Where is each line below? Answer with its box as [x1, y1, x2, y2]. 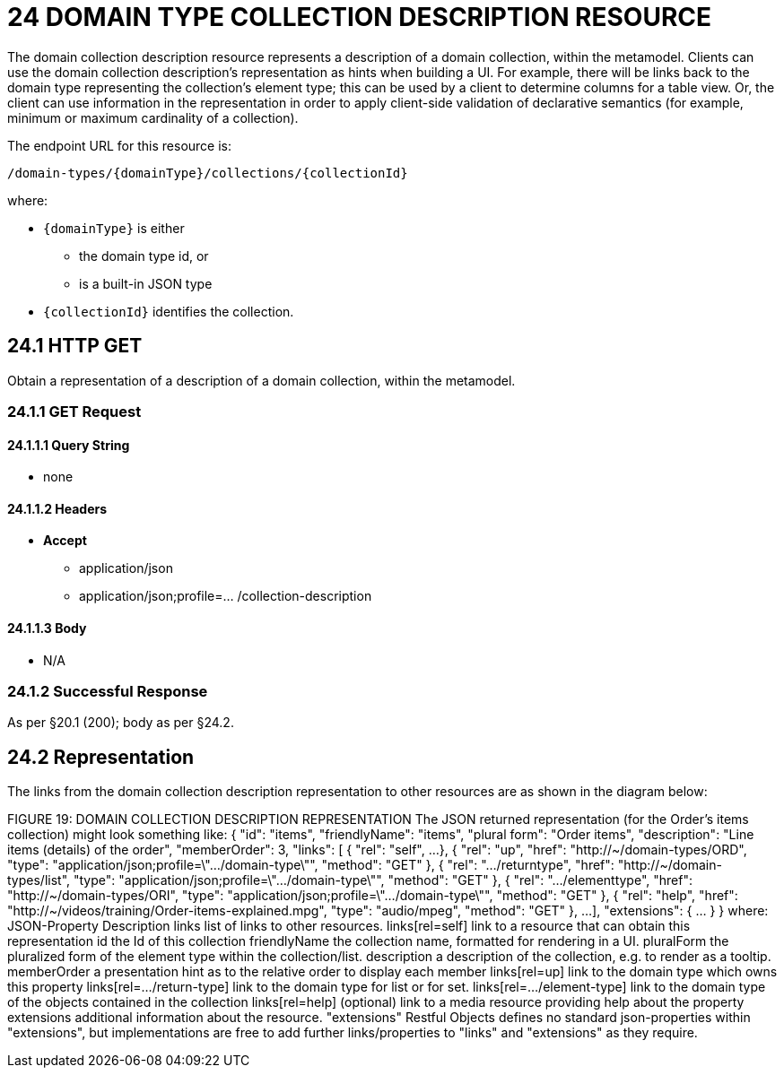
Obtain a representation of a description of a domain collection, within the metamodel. [7, 372, 516, 388]
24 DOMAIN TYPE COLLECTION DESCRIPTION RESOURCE [7, 2, 712, 32]
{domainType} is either [43, 220, 185, 236]
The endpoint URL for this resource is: [7, 137, 232, 153]
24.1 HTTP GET [7, 334, 143, 358]
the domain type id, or [79, 247, 209, 264]
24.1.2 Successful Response [7, 682, 208, 700]
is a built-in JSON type [79, 275, 213, 291]
